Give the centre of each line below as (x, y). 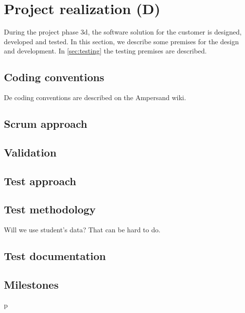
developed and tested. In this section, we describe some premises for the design (122, 41)
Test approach (40, 181)
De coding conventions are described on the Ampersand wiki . (95, 97)
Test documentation (55, 256)
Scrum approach (46, 124)
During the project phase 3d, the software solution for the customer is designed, (123, 32)
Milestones (31, 285)
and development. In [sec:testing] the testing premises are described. (105, 51)
